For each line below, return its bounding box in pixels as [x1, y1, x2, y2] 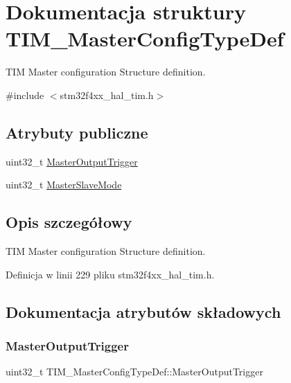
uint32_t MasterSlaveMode [6, 177, 122, 192]
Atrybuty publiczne [6, 121, 148, 143]
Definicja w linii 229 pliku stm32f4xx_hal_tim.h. [6, 267, 215, 281]
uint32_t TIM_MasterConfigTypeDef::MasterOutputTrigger [6, 364, 263, 379]
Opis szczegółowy [6, 211, 132, 233]
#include [6, 87, 44, 102]
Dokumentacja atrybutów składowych [6, 301, 281, 322]
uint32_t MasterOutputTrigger [6, 154, 138, 168]
